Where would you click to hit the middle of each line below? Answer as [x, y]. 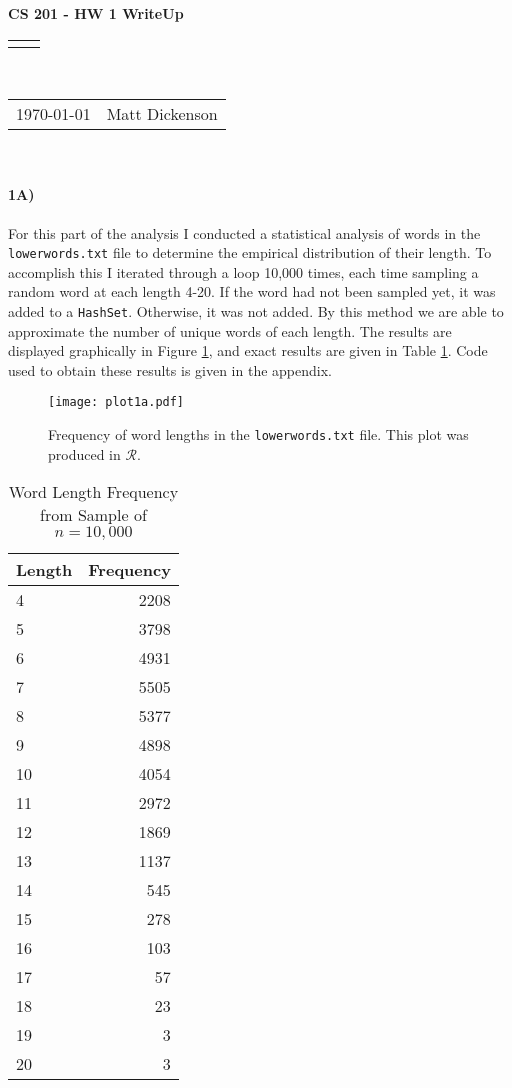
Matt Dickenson [162, 114]
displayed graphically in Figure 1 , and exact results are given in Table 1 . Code [248, 350]
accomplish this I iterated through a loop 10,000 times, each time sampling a [243, 271]
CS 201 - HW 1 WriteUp [96, 13]
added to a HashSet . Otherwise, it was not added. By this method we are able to [256, 311]
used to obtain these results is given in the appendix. [170, 369]
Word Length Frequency [93, 492]
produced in [84, 453]
